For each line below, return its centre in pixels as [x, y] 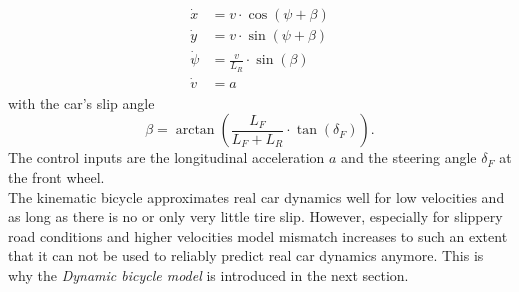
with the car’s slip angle [81, 102]
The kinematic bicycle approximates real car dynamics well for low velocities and [256, 196]
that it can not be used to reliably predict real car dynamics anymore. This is [246, 255]
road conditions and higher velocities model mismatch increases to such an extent [258, 235]
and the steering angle [409, 157]
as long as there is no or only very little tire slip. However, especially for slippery [255, 216]
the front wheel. [56, 177]
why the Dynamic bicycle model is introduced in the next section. [208, 274]
